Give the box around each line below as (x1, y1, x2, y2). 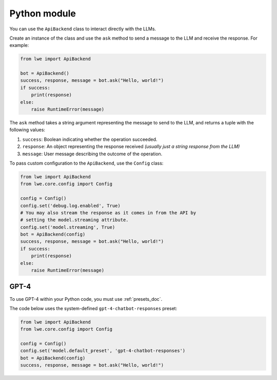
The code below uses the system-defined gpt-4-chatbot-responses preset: (9, 305, 177, 311)
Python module (9, 8, 76, 19)
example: (9, 42, 29, 48)
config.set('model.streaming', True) (20, 224, 115, 230)
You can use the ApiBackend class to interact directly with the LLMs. (9, 26, 156, 32)
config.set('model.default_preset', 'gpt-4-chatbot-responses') (20, 348, 186, 354)
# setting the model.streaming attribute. (20, 217, 129, 223)
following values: (9, 126, 46, 133)
